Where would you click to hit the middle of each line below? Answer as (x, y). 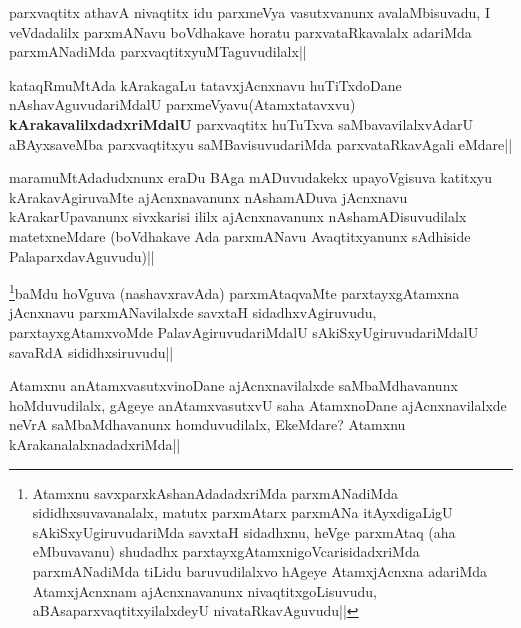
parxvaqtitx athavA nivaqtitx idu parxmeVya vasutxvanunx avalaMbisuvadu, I (249, 12)
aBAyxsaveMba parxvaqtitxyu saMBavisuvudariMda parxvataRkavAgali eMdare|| (261, 143)
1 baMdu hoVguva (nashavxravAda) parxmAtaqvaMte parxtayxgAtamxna (234, 291)
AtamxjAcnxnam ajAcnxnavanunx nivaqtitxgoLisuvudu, (204, 590)
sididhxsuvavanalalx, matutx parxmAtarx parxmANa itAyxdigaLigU (242, 512)
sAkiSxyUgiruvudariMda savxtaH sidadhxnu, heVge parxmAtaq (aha (244, 531)
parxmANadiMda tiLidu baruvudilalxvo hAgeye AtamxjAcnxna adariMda (260, 570)
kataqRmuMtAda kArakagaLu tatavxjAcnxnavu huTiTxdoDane (205, 84)
